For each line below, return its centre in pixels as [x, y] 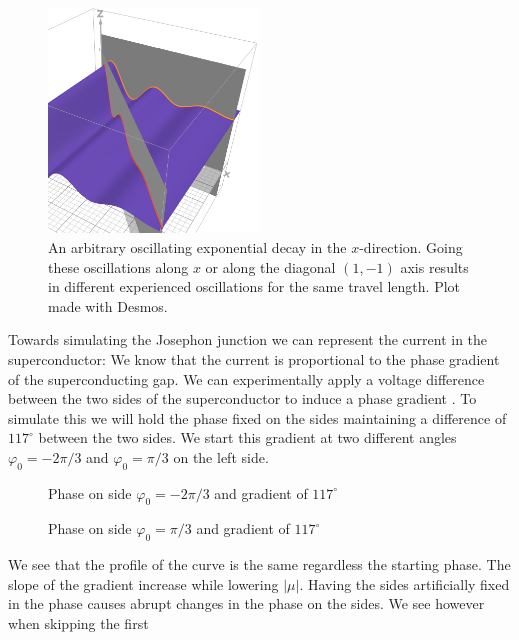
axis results [434, 266]
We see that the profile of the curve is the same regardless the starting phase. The [259, 564]
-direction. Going [411, 246]
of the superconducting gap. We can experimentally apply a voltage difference [246, 378]
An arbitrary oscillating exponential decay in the [197, 246]
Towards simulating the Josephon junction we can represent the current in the [248, 339]
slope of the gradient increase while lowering [143, 583]
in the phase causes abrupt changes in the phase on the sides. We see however [246, 603]
